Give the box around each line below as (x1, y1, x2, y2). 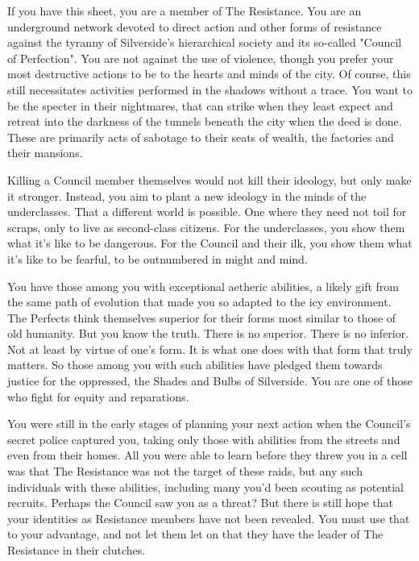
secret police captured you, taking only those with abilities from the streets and (7, 430, 400, 447)
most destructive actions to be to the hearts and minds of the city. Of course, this (7, 65, 411, 82)
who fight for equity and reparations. (7, 388, 189, 405)
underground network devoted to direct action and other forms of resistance (7, 18, 382, 35)
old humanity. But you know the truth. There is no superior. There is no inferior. (7, 325, 409, 342)
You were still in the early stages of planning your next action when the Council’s (7, 415, 411, 432)
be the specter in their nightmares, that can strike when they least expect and (7, 97, 393, 114)
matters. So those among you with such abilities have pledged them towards (7, 356, 383, 373)
